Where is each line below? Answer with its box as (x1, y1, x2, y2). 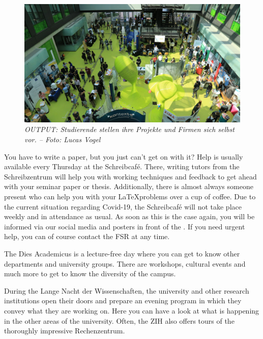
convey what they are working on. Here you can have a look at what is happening (4, 305, 259, 316)
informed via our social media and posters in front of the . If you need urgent (4, 221, 245, 231)
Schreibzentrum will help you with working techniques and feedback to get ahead (4, 171, 257, 181)
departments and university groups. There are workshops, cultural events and (4, 258, 246, 269)
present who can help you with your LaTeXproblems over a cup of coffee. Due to (4, 191, 256, 202)
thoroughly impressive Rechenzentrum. (4, 325, 125, 336)
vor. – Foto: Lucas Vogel (24, 134, 101, 145)
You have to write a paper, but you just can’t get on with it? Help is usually (4, 151, 243, 162)
